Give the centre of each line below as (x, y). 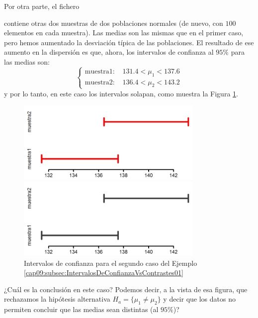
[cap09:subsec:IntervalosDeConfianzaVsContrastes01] (104, 273)
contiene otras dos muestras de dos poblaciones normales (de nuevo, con (114, 23)
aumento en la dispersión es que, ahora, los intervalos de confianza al (109, 52)
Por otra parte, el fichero (42, 6)
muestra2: (100, 82)
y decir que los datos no (199, 299)
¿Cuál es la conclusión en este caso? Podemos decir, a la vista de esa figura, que (126, 289)
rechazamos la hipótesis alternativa (57, 299)
